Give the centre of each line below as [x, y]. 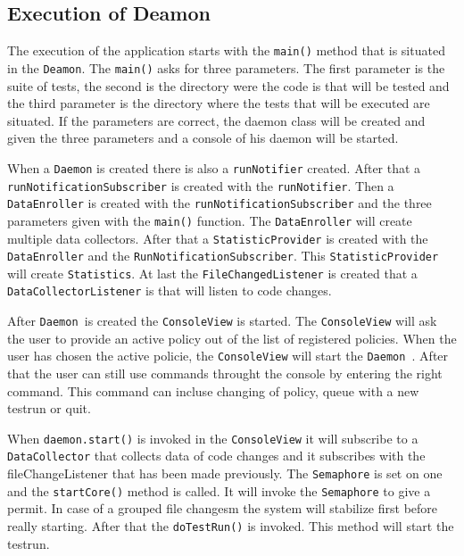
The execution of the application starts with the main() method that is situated [226, 50]
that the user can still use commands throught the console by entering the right [225, 373]
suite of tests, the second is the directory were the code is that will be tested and [228, 85]
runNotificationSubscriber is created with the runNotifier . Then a [201, 185]
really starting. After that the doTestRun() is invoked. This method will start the [231, 526]
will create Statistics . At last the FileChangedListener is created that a [212, 273]
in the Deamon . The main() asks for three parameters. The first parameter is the [226, 67]
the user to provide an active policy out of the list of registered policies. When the [232, 338]
